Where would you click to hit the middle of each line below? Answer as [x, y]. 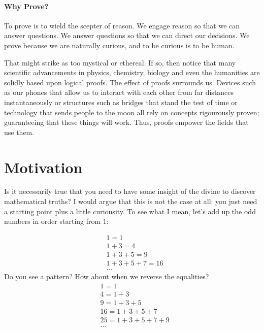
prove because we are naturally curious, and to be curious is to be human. [119, 45]
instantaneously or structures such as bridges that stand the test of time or [121, 102]
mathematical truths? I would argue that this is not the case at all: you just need [131, 201]
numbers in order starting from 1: [56, 221]
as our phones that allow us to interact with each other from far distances [119, 92]
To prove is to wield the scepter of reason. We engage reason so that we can [122, 25]
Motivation [43, 167]
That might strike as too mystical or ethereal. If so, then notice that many [120, 62]
